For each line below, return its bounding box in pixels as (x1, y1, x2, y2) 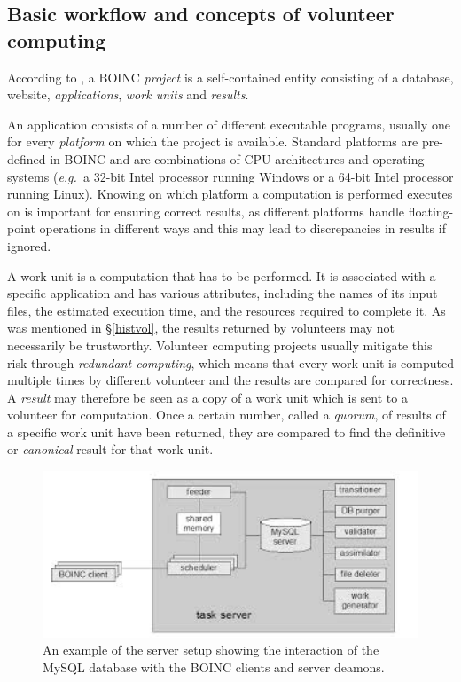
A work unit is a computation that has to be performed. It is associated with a (7, 266, 436, 285)
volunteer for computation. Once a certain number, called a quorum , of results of (7, 405, 446, 424)
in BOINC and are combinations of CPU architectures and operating (50, 149, 425, 168)
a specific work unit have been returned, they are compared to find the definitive (7, 422, 446, 441)
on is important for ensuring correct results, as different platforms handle (7, 201, 405, 220)
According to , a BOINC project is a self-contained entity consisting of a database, (7, 67, 454, 86)
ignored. (7, 236, 51, 255)
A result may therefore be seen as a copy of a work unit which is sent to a (7, 388, 408, 406)
